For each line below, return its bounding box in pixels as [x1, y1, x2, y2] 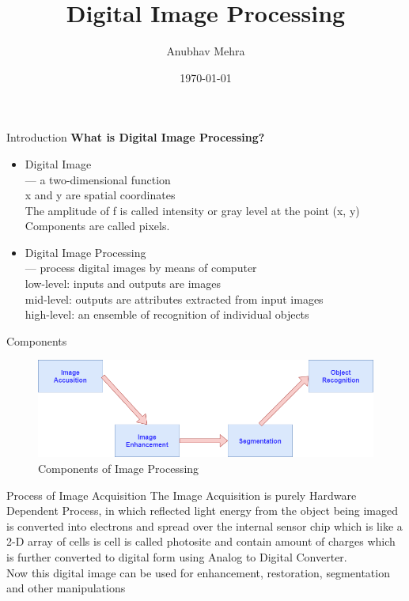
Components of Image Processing [38, 459, 199, 476]
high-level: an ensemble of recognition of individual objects [25, 306, 309, 323]
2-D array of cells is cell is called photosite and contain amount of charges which [6, 533, 396, 550]
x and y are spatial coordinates [25, 187, 176, 203]
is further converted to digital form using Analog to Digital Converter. [6, 548, 347, 565]
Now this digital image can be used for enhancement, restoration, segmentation [6, 564, 390, 580]
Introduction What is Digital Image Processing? [6, 129, 265, 146]
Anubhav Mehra [166, 43, 245, 59]
